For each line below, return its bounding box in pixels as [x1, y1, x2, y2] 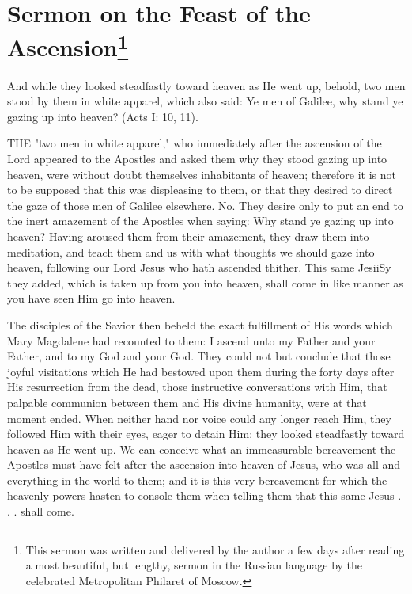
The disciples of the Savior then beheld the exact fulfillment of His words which [7, 316, 393, 333]
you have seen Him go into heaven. [7, 290, 176, 307]
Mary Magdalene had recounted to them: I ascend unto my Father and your [7, 332, 376, 348]
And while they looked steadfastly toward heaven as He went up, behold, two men [7, 77, 406, 93]
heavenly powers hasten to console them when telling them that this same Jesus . [7, 487, 402, 504]
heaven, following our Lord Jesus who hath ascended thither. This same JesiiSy [7, 259, 391, 276]
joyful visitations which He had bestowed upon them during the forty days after [7, 363, 395, 379]
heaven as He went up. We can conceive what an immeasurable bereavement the [7, 440, 396, 457]
